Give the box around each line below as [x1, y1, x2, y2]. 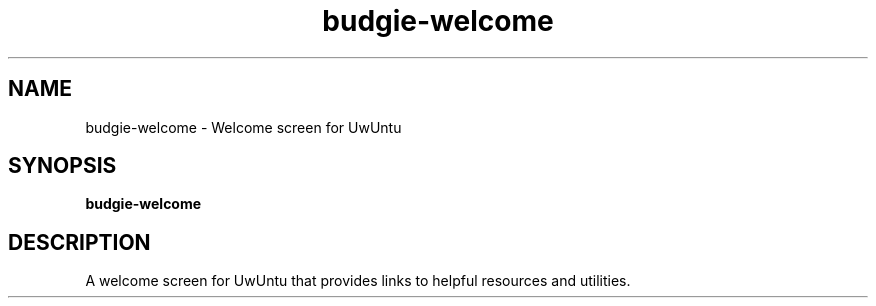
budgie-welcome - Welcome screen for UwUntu [85, 118, 402, 136]
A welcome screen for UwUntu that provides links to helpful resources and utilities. [85, 272, 631, 290]
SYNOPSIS [8, 153, 117, 179]
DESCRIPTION [8, 229, 151, 255]
